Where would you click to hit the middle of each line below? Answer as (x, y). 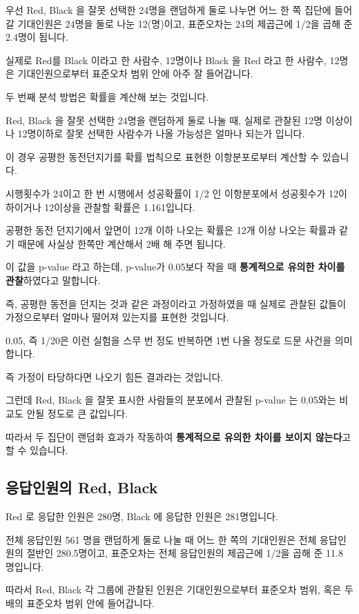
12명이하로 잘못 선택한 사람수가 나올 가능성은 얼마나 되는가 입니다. (161, 133)
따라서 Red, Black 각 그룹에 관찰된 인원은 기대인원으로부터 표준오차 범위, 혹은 (174, 590)
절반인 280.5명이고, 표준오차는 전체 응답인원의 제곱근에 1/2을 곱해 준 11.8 (185, 553)
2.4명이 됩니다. (37, 37)
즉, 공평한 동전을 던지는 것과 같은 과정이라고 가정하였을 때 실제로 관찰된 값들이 (176, 303)
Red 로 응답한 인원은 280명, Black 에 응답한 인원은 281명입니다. (142, 516)
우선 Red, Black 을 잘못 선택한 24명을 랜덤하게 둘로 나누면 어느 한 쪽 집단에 (168, 10)
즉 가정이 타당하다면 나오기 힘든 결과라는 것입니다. (115, 376)
